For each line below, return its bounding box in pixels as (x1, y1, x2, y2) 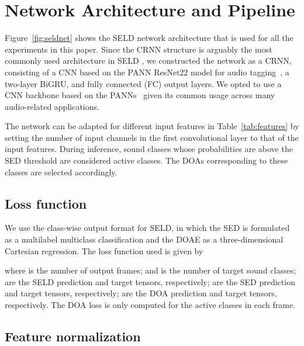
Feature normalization (5, 327, 141, 345)
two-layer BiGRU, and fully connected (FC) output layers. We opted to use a (5, 77, 282, 89)
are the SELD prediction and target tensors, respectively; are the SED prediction (5, 275, 295, 288)
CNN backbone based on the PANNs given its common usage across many (5, 89, 275, 101)
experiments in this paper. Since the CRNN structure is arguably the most (5, 43, 272, 55)
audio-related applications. (5, 100, 99, 112)
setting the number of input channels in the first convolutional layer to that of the (5, 131, 299, 143)
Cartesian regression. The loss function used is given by (5, 244, 203, 257)
